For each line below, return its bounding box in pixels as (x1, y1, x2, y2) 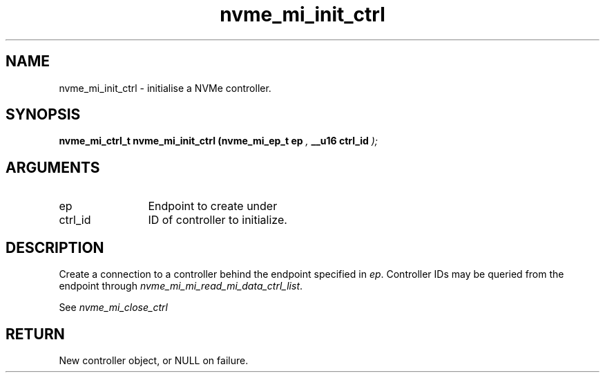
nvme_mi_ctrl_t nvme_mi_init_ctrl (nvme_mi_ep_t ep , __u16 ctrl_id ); (59, 135, 378, 147)
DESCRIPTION (6, 238, 104, 256)
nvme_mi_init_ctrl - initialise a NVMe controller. (59, 82, 271, 94)
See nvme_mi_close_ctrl (59, 301, 168, 314)
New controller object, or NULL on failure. (59, 354, 249, 366)
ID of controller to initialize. (148, 213, 287, 227)
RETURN (6, 325, 65, 343)
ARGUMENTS (6, 158, 100, 176)
